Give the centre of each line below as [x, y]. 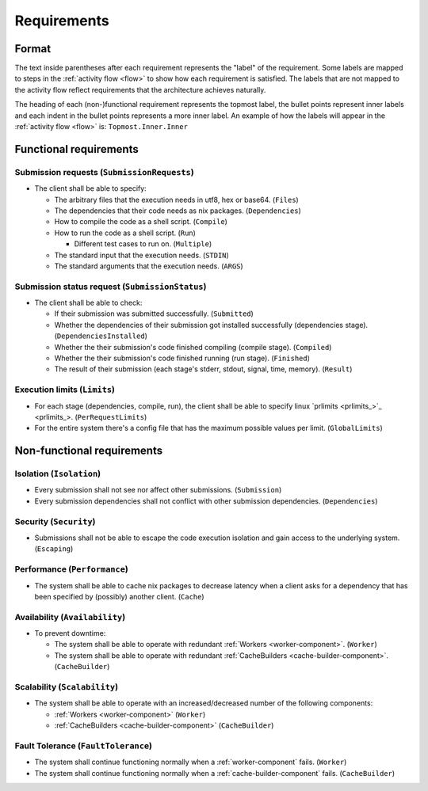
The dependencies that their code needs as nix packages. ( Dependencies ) [178, 211]
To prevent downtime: [70, 633]
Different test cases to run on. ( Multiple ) [143, 244]
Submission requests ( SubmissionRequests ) [104, 172]
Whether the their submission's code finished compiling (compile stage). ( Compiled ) [193, 347]
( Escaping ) [54, 549]
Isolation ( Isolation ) [58, 473]
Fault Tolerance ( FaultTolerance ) [83, 746]
